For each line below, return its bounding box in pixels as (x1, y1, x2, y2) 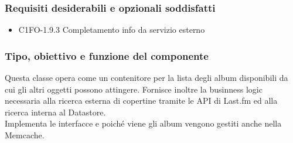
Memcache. (5, 129, 45, 141)
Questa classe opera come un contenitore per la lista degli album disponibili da (5, 71, 288, 84)
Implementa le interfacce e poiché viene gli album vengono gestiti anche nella (5, 117, 282, 130)
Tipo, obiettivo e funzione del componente (5, 48, 209, 63)
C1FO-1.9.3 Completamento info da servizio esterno (18, 23, 205, 36)
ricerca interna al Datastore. (5, 105, 106, 118)
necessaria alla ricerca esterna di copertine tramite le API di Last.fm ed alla (5, 94, 278, 107)
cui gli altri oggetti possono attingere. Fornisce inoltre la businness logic (5, 83, 263, 95)
